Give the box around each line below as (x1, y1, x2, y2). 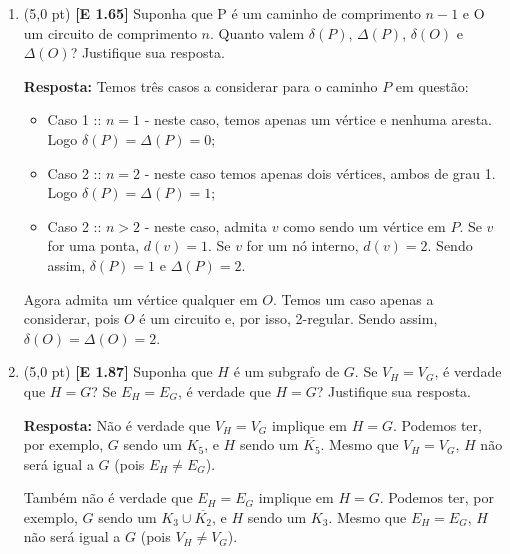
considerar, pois (23, 308, 120, 329)
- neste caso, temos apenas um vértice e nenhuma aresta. (144, 109, 492, 130)
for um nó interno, (246, 235, 359, 256)
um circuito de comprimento (23, 22, 197, 43)
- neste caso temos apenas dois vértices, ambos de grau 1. (144, 162, 496, 183)
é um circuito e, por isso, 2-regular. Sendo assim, (139, 308, 438, 329)
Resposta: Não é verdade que (23, 414, 211, 435)
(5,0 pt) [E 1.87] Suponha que (23, 361, 213, 382)
